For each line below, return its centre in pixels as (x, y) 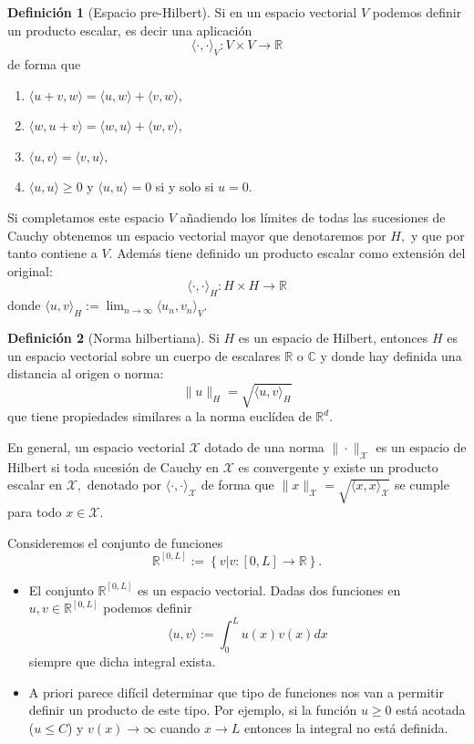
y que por (438, 235)
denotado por (124, 485)
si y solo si (185, 186)
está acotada (431, 710)
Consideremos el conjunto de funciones (115, 542)
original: (30, 270)
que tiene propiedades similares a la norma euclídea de (160, 416)
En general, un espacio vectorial (96, 446)
